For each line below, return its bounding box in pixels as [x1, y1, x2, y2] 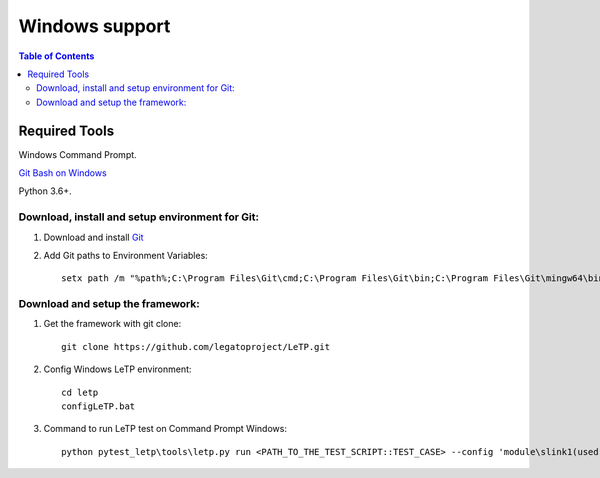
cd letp [61, 386, 99, 398]
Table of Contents [18, 50, 95, 62]
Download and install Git [43, 231, 144, 243]
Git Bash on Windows [18, 167, 107, 179]
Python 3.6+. [18, 185, 72, 197]
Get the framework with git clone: [43, 318, 182, 330]
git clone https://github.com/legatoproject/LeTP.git [61, 341, 330, 352]
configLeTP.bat [61, 401, 136, 412]
